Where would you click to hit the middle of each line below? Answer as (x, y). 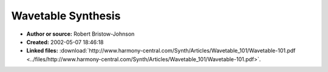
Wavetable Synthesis (66, 16)
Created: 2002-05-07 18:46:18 (65, 42)
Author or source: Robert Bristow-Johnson (80, 34)
